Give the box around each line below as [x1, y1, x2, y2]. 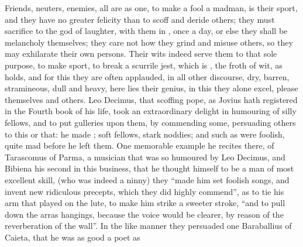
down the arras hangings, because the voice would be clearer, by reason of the [5, 208, 284, 220]
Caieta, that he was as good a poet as [5, 231, 140, 243]
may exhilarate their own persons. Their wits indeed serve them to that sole [5, 47, 277, 60]
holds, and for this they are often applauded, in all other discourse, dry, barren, [5, 70, 290, 83]
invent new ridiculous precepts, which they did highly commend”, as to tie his [5, 185, 284, 197]
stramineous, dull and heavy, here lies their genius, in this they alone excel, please [5, 82, 298, 94]
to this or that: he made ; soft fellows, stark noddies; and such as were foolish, [5, 128, 285, 140]
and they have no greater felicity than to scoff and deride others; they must [5, 13, 275, 25]
